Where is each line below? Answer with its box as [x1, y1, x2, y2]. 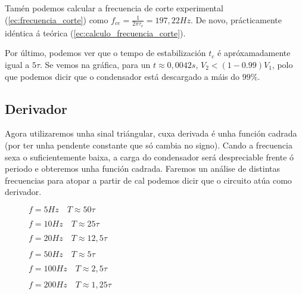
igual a [5, 58, 30, 71]
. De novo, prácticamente [190, 13, 282, 26]
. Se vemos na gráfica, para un [40, 58, 151, 71]
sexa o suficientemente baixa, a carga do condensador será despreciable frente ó [5, 150, 294, 163]
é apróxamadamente [217, 47, 291, 59]
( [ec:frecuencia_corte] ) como [5, 13, 108, 26]
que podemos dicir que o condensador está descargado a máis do [5, 70, 240, 82]
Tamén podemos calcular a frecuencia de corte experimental [5, 2, 223, 14]
